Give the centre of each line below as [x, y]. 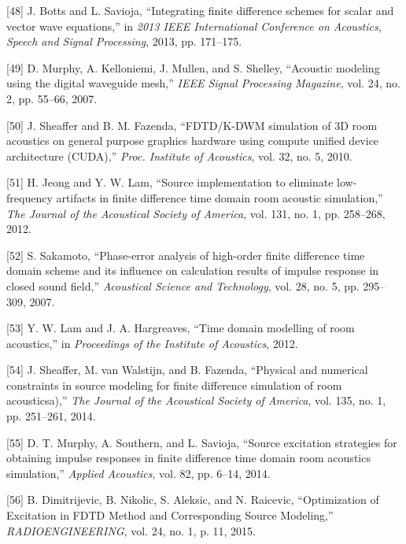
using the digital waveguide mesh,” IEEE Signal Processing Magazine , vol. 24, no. [203, 83]
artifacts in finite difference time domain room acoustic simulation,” [220, 197]
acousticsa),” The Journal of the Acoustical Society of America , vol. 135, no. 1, [196, 400]
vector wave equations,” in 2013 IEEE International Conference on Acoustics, [194, 26]
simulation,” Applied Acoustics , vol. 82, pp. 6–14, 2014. [138, 473]
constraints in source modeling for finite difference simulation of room [174, 385]
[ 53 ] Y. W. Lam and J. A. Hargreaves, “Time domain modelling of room [181, 328]
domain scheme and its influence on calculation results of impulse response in [193, 270]
